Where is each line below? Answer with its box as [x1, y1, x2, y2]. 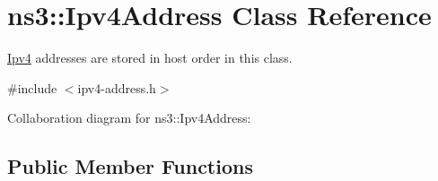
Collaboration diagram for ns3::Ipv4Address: [7, 108, 251, 127]
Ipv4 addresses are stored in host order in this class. [7, 48, 293, 67]
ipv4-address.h [77, 78, 156, 97]
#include [7, 78, 57, 97]
